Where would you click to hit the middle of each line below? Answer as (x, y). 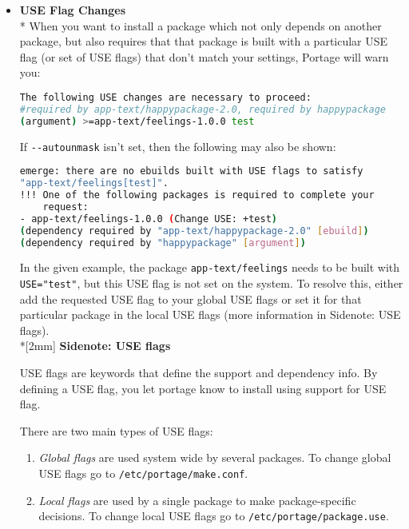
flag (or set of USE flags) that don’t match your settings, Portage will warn (204, 56)
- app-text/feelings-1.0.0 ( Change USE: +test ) (148, 219)
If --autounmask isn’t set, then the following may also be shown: (178, 146)
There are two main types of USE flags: (116, 430)
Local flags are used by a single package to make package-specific (197, 500)
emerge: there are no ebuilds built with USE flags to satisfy (191, 171)
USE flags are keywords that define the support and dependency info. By (199, 373)
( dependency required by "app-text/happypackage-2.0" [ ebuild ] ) (194, 231)
